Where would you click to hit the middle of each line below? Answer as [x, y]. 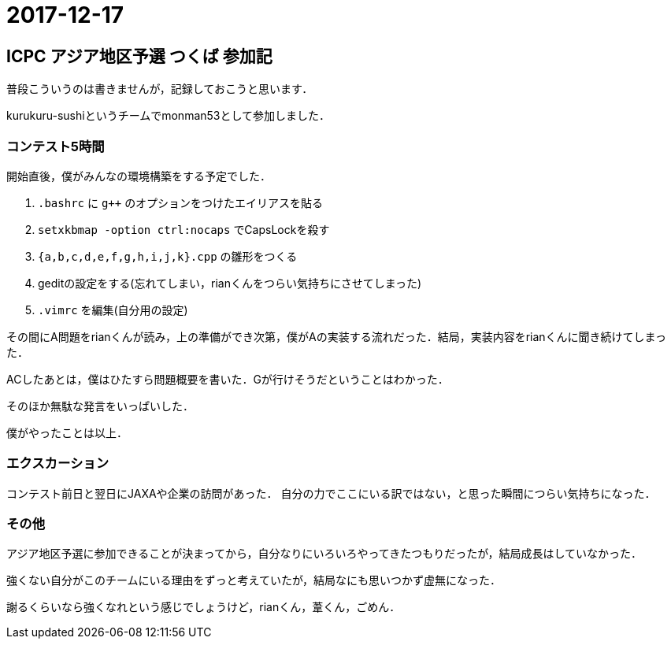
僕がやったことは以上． [67, 432]
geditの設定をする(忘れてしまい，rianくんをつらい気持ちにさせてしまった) [230, 283]
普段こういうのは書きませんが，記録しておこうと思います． [160, 89]
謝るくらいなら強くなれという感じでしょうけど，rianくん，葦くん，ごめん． [204, 607]
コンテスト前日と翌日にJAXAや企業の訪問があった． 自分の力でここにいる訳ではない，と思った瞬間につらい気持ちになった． [331, 493]
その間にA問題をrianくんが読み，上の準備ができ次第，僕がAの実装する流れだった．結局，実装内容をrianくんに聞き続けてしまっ [337, 336]
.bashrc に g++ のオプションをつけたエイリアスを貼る [181, 202]
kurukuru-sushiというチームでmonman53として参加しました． [169, 116]
